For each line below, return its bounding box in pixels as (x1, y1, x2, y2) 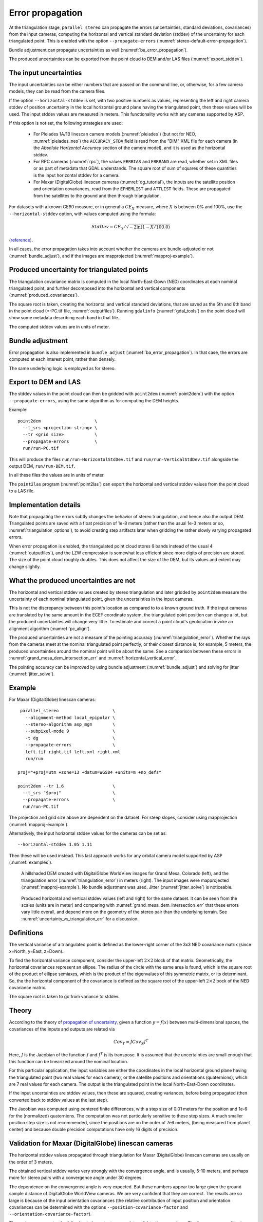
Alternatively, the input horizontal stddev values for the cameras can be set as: (9, 830, 167, 836)
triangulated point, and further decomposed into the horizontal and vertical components (9, 285, 186, 291)
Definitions (9, 929, 43, 937)
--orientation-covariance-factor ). (9, 1211, 92, 1217)
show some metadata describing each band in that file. (9, 315, 119, 321)
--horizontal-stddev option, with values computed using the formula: (9, 211, 156, 217)
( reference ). (9, 237, 33, 243)
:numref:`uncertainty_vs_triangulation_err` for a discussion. (21, 916, 139, 921)
